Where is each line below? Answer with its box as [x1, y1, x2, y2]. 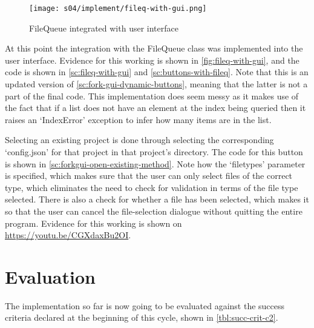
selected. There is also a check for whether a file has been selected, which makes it [5, 193, 309, 206]
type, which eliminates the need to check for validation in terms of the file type [5, 181, 298, 193]
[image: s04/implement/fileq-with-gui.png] [29, 4, 207, 13]
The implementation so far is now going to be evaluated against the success [5, 299, 285, 312]
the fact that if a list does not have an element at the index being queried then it [5, 101, 306, 114]
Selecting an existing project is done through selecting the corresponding [5, 133, 274, 146]
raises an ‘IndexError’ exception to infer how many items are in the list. [5, 113, 272, 126]
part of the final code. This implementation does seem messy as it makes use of [5, 89, 299, 102]
